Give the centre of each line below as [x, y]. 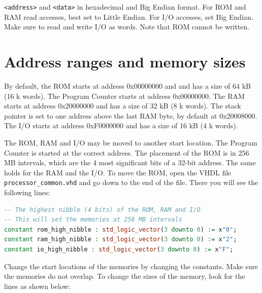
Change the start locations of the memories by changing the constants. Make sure [131, 266]
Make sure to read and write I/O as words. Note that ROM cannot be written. [127, 27]
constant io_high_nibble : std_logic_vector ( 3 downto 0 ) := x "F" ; [119, 249]
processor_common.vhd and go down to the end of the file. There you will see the [131, 182]
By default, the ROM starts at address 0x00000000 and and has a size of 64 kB [128, 85]
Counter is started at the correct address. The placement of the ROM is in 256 [127, 152]
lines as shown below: [37, 286]
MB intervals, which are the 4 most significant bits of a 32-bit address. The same [130, 162]
